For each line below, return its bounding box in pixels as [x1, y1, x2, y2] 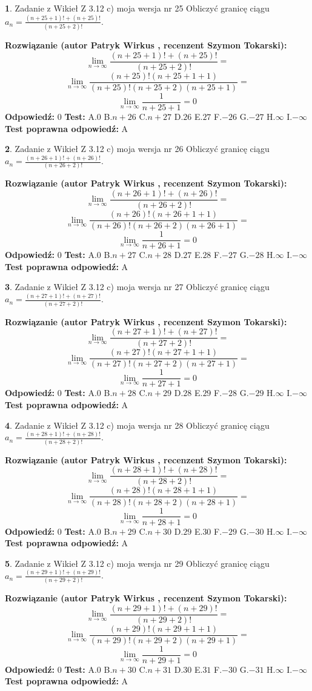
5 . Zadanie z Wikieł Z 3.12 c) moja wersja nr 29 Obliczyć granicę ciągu [5, 557, 270, 569]
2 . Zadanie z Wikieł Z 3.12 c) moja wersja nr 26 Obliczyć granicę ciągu [5, 142, 270, 155]
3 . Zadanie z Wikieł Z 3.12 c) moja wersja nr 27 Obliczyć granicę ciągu [5, 280, 270, 293]
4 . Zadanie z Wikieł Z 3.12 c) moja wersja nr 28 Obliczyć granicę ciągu [5, 418, 270, 431]
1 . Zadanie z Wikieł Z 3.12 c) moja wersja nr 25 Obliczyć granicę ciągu [5, 2, 270, 14]
